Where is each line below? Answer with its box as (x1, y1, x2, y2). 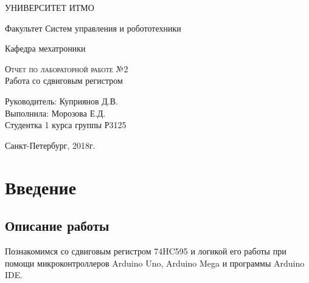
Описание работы (5, 216, 109, 235)
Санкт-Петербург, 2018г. (5, 138, 95, 151)
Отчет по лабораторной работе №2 (5, 62, 128, 75)
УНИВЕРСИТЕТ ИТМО (5, 1, 94, 13)
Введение (5, 174, 77, 199)
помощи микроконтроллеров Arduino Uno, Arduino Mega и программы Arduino (5, 256, 305, 269)
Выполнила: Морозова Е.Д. (5, 106, 106, 119)
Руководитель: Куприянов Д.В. (5, 94, 119, 107)
